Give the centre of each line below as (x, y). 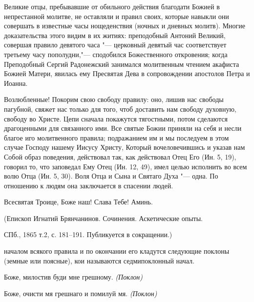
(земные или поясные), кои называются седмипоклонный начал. (99, 260)
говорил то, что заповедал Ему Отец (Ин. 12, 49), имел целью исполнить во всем (126, 166)
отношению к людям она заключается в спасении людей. (89, 185)
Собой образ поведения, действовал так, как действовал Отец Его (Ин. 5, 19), (120, 156)
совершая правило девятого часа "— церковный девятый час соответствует (115, 45)
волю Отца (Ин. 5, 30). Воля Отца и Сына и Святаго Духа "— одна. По (111, 176)
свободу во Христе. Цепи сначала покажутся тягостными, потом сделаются (116, 118)
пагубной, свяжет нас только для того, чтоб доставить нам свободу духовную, (120, 109)
